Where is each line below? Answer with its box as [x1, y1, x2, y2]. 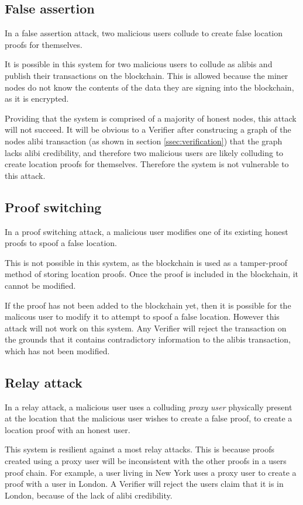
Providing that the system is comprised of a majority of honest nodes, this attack [5, 112, 297, 124]
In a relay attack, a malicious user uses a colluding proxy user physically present [5, 400, 292, 413]
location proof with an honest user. [5, 423, 130, 435]
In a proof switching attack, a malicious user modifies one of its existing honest [5, 225, 288, 237]
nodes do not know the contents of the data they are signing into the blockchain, [5, 81, 294, 93]
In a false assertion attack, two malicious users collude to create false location [5, 27, 283, 39]
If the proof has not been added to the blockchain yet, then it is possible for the [5, 299, 291, 311]
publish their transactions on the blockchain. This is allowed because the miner [5, 69, 288, 81]
